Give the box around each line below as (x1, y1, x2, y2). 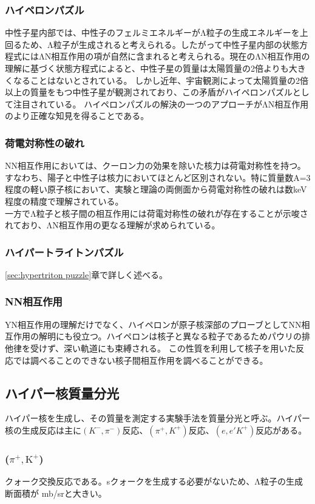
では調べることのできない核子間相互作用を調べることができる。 (13, 353, 268, 366)
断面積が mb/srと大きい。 (5, 486, 107, 499)
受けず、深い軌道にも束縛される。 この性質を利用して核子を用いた (30, 341, 296, 354)
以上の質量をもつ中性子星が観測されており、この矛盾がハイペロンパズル (5, 86, 293, 98)
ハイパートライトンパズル (5, 244, 124, 259)
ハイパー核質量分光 (5, 383, 120, 402)
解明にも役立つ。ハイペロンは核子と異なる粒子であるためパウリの (38, 330, 302, 342)
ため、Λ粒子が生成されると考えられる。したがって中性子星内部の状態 (21, 38, 300, 50)
